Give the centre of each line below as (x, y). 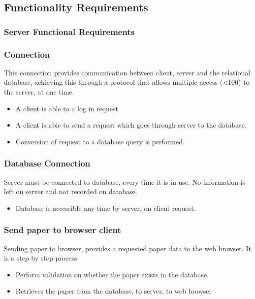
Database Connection (47, 163)
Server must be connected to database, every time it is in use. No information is (125, 182)
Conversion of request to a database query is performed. (100, 141)
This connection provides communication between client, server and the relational (127, 72)
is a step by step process (41, 258)
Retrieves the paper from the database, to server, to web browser (113, 291)
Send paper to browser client (63, 230)
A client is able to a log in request (67, 108)
